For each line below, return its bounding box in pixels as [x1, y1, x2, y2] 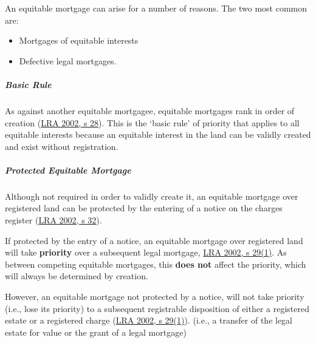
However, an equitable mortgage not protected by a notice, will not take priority [5, 290, 304, 303]
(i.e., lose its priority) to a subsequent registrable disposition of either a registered [5, 302, 310, 314]
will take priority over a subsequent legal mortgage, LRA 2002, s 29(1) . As [5, 246, 287, 259]
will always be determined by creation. [5, 270, 148, 282]
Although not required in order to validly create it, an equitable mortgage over [5, 189, 298, 202]
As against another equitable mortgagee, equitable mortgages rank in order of [5, 104, 295, 117]
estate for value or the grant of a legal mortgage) [5, 325, 187, 338]
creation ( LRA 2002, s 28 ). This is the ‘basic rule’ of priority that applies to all [5, 116, 300, 129]
